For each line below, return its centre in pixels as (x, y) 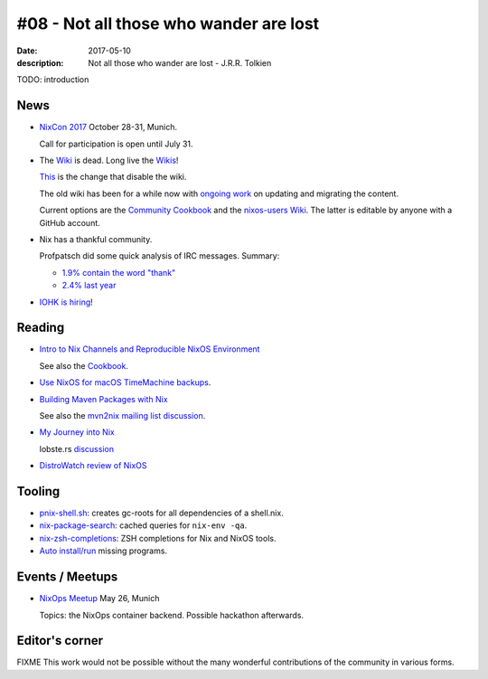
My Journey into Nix (77, 432)
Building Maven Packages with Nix (103, 399)
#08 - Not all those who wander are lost (168, 24)
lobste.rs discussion (77, 448)
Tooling (38, 491)
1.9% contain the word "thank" (119, 272)
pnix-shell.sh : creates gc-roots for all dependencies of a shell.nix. (161, 513)
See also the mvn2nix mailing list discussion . (122, 415)
